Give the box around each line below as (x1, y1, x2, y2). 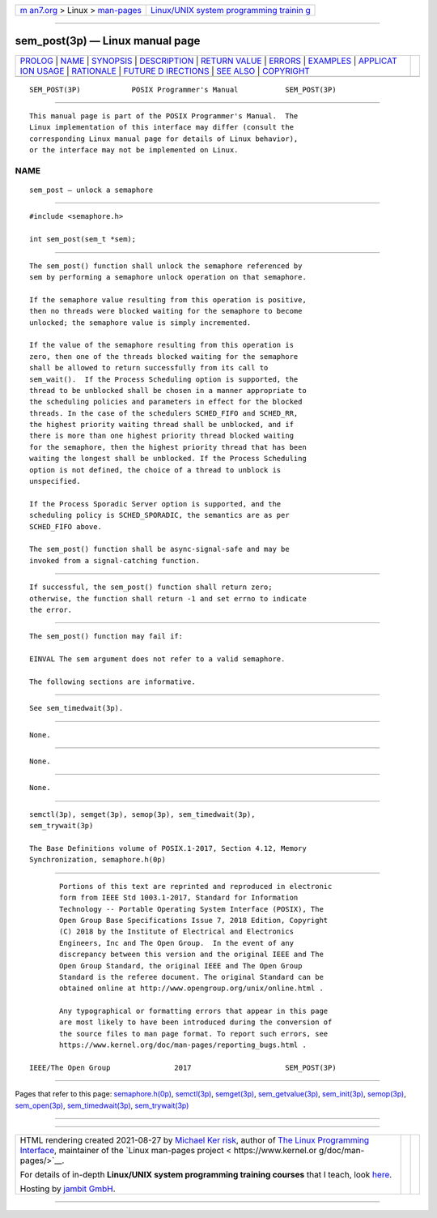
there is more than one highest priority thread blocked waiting (29, 431, 295, 441)
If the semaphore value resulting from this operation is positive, (29, 295, 307, 304)
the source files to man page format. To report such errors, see (59, 1029, 329, 1038)
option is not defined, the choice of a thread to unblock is (29, 465, 282, 474)
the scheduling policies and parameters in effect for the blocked (29, 397, 303, 407)
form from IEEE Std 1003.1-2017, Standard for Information (59, 893, 299, 903)
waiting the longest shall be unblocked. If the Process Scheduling (29, 454, 307, 464)
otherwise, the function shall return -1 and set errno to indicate (29, 594, 307, 603)
